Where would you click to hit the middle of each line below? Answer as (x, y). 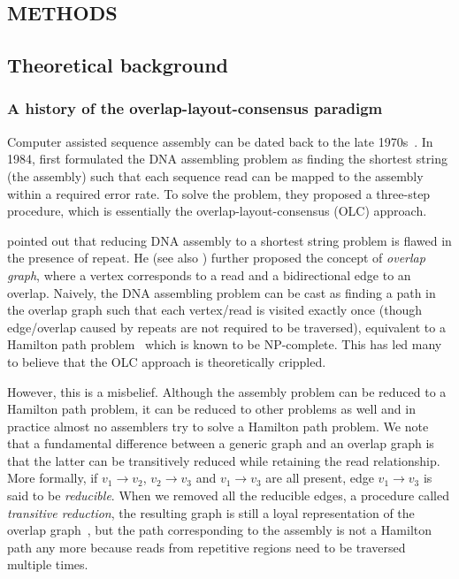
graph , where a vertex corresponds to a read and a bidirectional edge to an (209, 274)
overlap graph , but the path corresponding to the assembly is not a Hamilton (220, 530)
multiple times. (48, 564)
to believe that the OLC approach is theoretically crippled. (167, 361)
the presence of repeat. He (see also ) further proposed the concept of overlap (216, 258)
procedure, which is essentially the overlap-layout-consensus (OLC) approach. (217, 211)
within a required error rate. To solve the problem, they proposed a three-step (219, 193)
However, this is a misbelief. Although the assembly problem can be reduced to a (227, 391)
